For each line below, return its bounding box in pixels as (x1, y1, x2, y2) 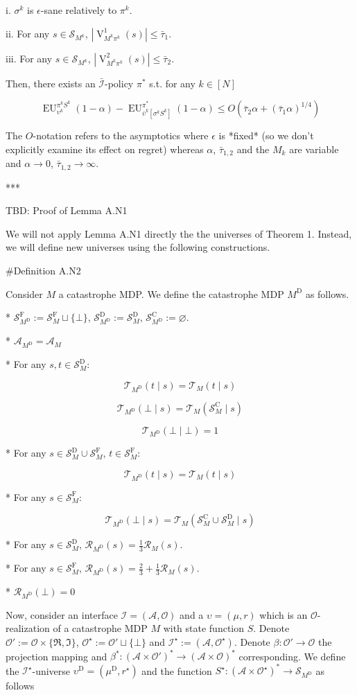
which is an (259, 607, 308, 622)
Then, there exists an (6, 76, 96, 90)
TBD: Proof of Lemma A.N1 (6, 203, 128, 218)
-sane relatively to (40, 3, 117, 17)
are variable (289, 141, 339, 156)
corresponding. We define (238, 649, 346, 663)
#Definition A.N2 (6, 263, 81, 277)
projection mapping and (6, 649, 107, 663)
